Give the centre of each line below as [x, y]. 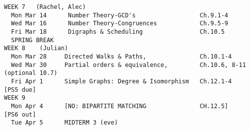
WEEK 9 [15, 98]
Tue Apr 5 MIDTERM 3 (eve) [65, 123]
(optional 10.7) [31, 73]
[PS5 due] [20, 90]
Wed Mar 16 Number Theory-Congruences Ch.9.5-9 [120, 24]
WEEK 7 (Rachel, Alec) [45, 7]
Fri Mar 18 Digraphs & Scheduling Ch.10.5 [118, 32]
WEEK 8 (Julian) [36, 48]
